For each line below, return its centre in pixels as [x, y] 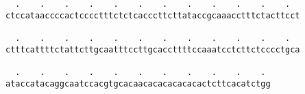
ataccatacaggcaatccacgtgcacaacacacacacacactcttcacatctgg [138, 83]
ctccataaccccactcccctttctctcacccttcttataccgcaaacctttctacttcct [153, 15]
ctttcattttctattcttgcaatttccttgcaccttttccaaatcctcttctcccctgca [153, 49]
